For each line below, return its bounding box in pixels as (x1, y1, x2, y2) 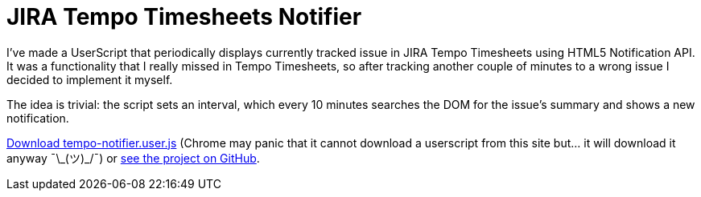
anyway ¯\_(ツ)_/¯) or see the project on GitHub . (6, 151, 260, 165)
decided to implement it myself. (6, 72, 173, 86)
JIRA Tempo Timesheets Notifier (6, 3, 362, 30)
